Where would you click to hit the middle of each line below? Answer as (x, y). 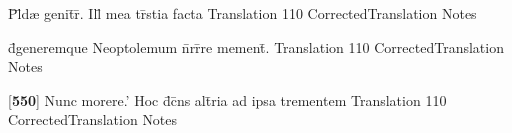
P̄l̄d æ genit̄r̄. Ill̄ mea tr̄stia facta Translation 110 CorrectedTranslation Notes (242, 13)
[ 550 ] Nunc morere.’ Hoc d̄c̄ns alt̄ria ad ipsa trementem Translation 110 (227, 99)
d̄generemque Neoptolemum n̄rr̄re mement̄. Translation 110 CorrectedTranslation (256, 46)
